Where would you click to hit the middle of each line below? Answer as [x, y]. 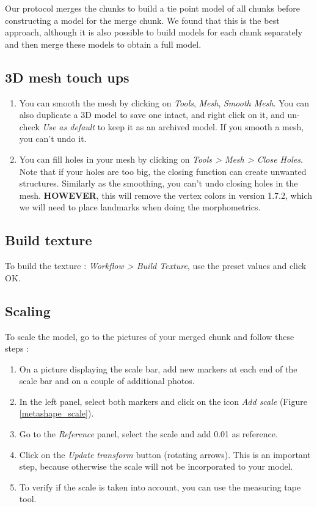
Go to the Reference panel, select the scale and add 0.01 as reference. [148, 434]
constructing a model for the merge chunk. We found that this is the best [142, 20]
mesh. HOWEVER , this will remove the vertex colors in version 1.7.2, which [166, 195]
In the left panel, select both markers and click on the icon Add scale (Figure [163, 401]
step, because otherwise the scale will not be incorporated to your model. [156, 466]
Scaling [28, 310]
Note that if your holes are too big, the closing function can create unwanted [163, 171]
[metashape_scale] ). [56, 413]
